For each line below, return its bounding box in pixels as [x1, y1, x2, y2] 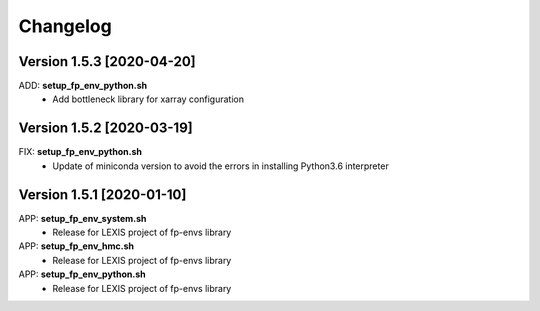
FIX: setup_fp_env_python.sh [18, 146, 143, 158]
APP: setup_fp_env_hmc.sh [18, 240, 135, 252]
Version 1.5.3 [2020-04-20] [18, 53, 196, 70]
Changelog [18, 15, 112, 37]
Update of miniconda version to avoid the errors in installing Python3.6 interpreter [52, 160, 389, 172]
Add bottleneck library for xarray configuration [52, 93, 245, 105]
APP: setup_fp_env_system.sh [18, 212, 147, 224]
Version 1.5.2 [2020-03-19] [18, 120, 194, 137]
